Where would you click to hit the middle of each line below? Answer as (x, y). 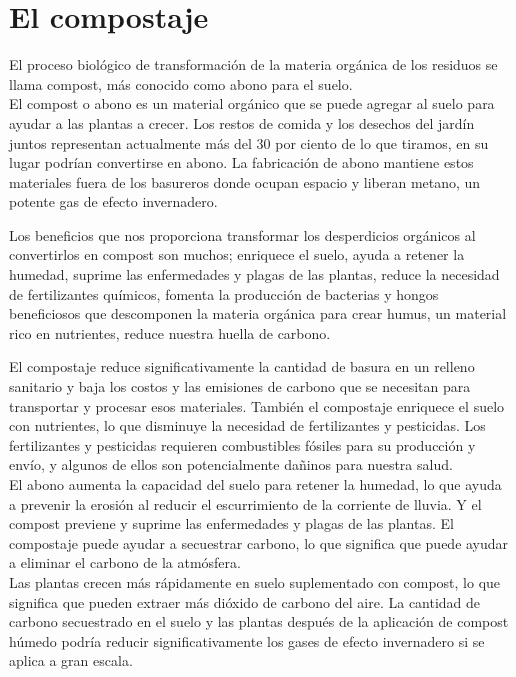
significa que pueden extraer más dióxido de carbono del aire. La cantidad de (245, 601)
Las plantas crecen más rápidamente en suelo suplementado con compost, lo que (255, 581)
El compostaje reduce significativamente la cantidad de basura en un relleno (242, 366)
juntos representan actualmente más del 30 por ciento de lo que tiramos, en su (249, 142)
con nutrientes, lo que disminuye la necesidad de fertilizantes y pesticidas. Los (247, 425)
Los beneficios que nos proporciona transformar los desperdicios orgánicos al (242, 234)
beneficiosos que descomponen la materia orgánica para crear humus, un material (258, 313)
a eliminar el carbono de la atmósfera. (125, 562)
